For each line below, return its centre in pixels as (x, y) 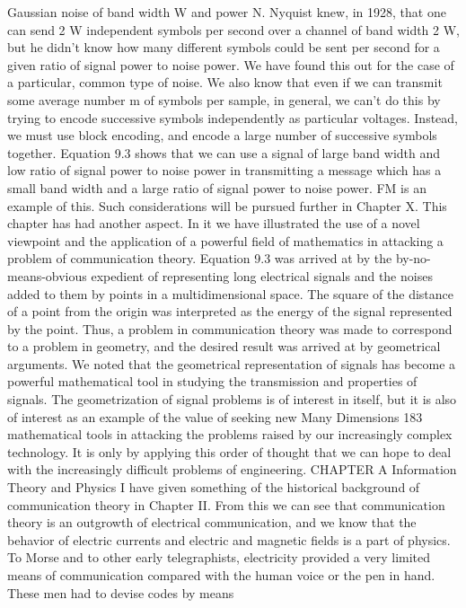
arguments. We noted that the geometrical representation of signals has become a (232, 363)
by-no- (413, 258)
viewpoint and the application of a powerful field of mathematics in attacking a (225, 240)
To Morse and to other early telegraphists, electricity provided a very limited (219, 557)
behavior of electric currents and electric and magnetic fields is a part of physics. (229, 539)
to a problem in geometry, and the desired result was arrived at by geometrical (224, 346)
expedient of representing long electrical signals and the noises (262, 275)
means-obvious (47, 275)
